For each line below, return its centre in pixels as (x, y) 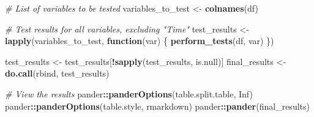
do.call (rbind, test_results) (57, 73)
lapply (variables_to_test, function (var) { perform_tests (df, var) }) (140, 41)
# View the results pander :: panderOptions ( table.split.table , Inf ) (129, 93)
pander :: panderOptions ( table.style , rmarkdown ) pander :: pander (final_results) (157, 106)
